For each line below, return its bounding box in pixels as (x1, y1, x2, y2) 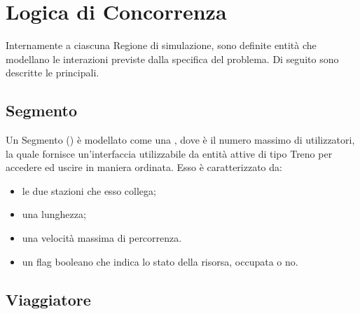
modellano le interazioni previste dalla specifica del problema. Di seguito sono (6, 51, 339, 66)
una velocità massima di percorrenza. (22, 231, 182, 245)
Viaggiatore (6, 288, 91, 310)
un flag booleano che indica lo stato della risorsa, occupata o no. (22, 254, 298, 268)
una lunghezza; (22, 207, 86, 221)
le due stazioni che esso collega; (22, 183, 156, 198)
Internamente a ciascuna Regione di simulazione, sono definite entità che (6, 38, 317, 53)
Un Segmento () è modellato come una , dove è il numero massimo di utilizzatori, (6, 132, 355, 147)
